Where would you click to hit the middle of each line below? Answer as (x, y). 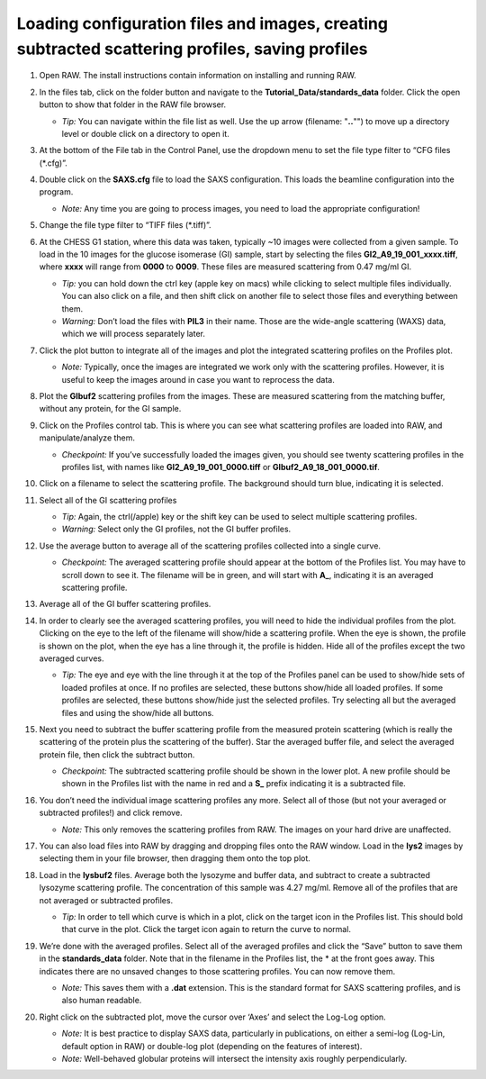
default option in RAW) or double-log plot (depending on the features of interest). (212, 1046)
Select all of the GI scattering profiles (108, 500)
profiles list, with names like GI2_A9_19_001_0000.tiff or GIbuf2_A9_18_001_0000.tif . (220, 467)
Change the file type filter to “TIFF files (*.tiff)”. (125, 225)
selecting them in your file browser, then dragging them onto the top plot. (175, 858)
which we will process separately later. (134, 334)
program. (56, 192)
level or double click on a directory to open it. (145, 133)
